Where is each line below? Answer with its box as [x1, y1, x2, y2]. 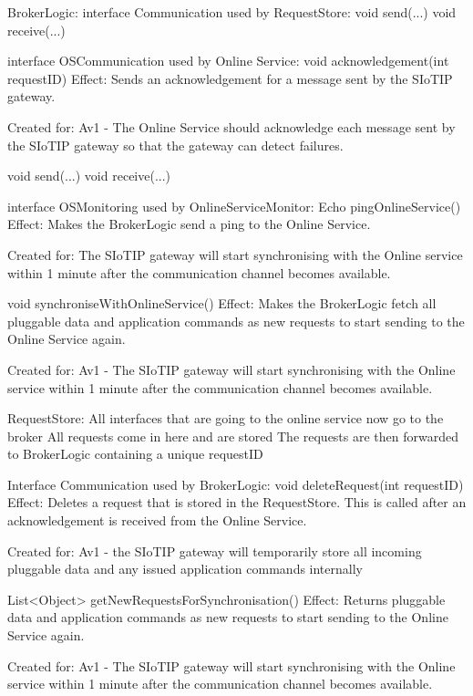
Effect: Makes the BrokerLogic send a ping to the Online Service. [7, 214, 371, 234]
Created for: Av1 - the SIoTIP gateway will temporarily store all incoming [7, 541, 422, 560]
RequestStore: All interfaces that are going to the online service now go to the [7, 409, 444, 428]
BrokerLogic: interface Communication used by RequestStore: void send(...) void [7, 3, 457, 21]
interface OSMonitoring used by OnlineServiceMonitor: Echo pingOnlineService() [7, 196, 461, 215]
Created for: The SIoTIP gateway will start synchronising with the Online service [7, 244, 463, 264]
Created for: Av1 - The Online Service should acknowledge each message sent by [7, 117, 456, 136]
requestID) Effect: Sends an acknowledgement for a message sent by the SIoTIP [7, 68, 453, 88]
